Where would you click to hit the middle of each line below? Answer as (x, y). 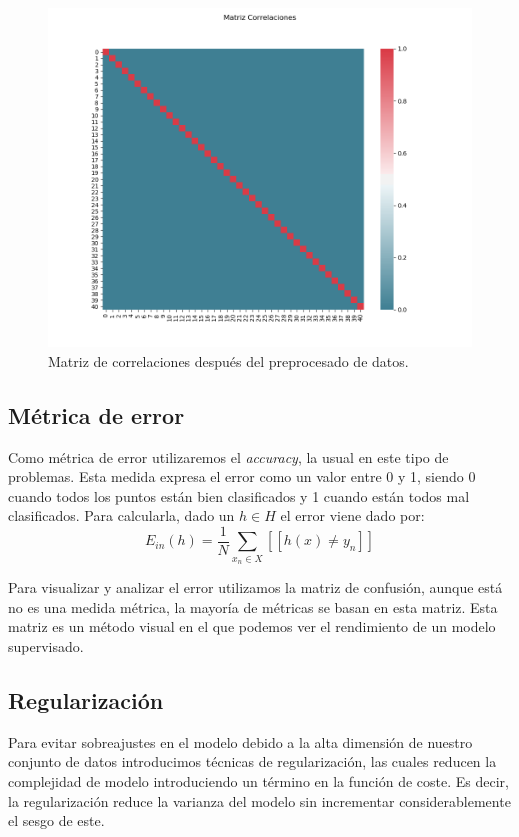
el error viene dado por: (352, 515)
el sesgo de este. (56, 820)
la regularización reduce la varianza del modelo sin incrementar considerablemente (259, 800)
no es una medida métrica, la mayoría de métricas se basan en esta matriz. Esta (253, 606)
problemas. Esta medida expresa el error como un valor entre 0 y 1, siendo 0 (242, 476)
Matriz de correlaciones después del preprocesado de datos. (228, 360)
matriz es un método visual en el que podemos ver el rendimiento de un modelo (252, 626)
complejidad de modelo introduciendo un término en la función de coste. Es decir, (258, 780)
